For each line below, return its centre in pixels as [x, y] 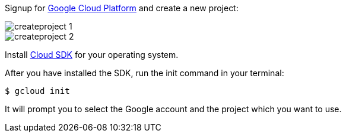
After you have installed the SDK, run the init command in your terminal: [145, 73]
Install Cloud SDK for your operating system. [92, 55]
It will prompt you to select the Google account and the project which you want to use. [173, 109]
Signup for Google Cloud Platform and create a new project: [122, 8]
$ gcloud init [37, 91]
